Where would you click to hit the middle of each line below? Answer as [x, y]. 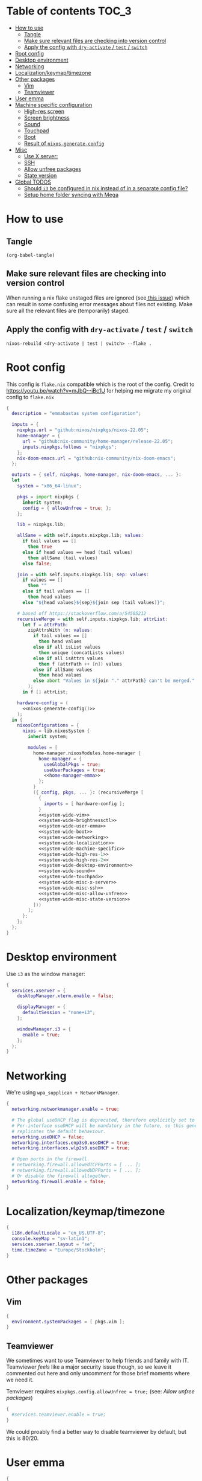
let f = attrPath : [45, 625]
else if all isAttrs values [68, 658]
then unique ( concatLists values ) [81, 653]
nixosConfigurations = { [48, 725]
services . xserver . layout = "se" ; [54, 1245]
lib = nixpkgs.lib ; [41, 525]
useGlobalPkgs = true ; [72, 764]
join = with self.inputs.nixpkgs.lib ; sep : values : [83, 574]
